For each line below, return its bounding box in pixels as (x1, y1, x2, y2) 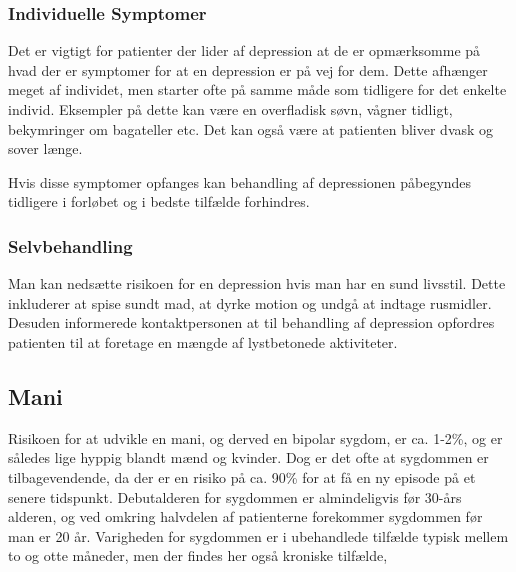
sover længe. (8, 138, 83, 159)
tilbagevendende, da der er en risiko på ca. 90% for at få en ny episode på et (8, 466, 476, 487)
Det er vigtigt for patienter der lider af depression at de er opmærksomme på (8, 40, 481, 61)
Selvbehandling (8, 233, 133, 258)
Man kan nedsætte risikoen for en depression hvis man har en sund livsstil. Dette (8, 273, 506, 294)
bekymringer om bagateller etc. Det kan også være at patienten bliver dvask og (8, 118, 494, 139)
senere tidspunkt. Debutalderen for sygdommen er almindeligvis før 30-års (8, 486, 462, 507)
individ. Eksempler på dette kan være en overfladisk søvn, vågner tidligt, (8, 99, 453, 119)
